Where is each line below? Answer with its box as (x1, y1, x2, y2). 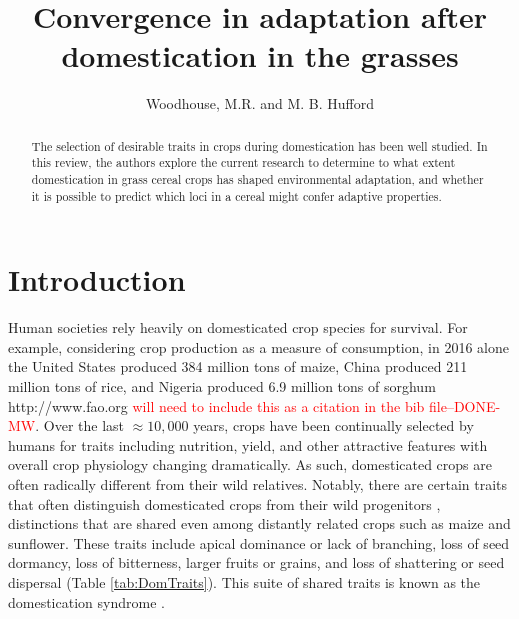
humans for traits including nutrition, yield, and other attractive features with (8, 434, 488, 455)
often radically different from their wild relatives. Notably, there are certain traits (8, 474, 508, 495)
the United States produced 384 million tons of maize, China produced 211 (8, 356, 468, 377)
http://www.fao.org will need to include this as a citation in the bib (8, 395, 425, 416)
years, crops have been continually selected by (193, 415, 474, 436)
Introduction (8, 259, 186, 300)
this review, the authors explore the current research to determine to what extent (31, 154, 456, 171)
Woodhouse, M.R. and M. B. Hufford (145, 93, 375, 114)
